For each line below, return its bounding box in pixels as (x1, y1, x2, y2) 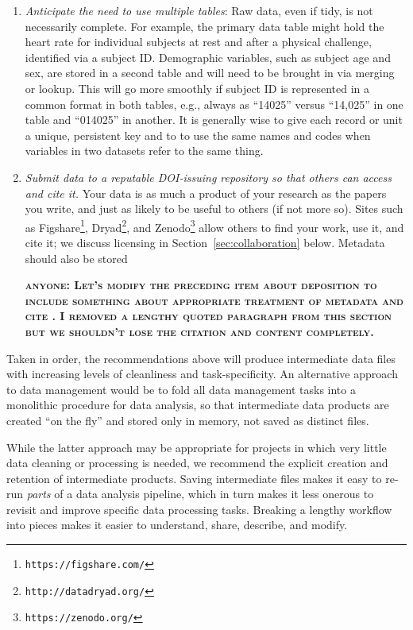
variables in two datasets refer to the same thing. (25, 142, 264, 159)
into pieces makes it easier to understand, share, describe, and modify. (6, 516, 348, 533)
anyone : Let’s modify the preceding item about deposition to (25, 276, 377, 293)
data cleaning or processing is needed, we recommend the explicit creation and (6, 454, 388, 471)
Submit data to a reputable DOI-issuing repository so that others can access (25, 168, 392, 185)
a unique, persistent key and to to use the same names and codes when (25, 126, 371, 143)
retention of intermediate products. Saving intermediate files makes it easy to (6, 470, 382, 486)
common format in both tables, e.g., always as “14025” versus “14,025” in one (25, 95, 403, 112)
